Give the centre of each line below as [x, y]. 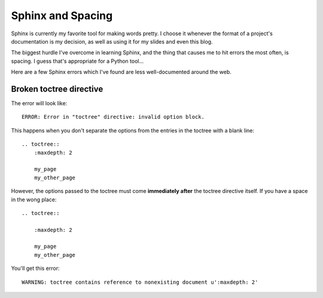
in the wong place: [34, 199]
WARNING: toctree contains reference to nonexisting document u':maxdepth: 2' [140, 282]
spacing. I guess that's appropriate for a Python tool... [77, 61]
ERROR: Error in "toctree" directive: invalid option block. [113, 117]
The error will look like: [39, 103]
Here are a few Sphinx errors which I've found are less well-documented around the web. [121, 72]
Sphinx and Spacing [62, 16]
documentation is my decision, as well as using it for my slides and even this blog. [112, 41]
